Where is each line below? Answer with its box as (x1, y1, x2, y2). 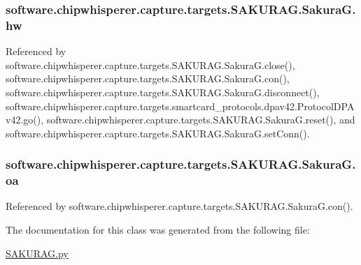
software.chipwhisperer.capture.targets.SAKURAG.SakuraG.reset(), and (46, 112, 355, 127)
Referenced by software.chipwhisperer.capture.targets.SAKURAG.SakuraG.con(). (6, 199, 353, 213)
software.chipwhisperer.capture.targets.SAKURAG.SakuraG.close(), (6, 57, 295, 72)
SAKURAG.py (6, 245, 69, 260)
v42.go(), (6, 112, 44, 127)
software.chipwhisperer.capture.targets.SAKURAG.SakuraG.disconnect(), (6, 84, 320, 99)
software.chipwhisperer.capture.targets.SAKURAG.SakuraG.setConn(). (6, 126, 310, 140)
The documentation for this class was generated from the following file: (6, 222, 310, 237)
